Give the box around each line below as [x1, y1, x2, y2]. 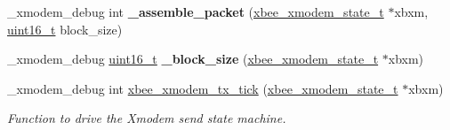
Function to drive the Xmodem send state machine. [7, 109, 286, 127]
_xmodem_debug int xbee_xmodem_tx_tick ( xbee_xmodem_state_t [7, 79, 398, 97]
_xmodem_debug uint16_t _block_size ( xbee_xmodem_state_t [7, 50, 379, 68]
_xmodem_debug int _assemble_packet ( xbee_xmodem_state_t [7, 3, 384, 20]
